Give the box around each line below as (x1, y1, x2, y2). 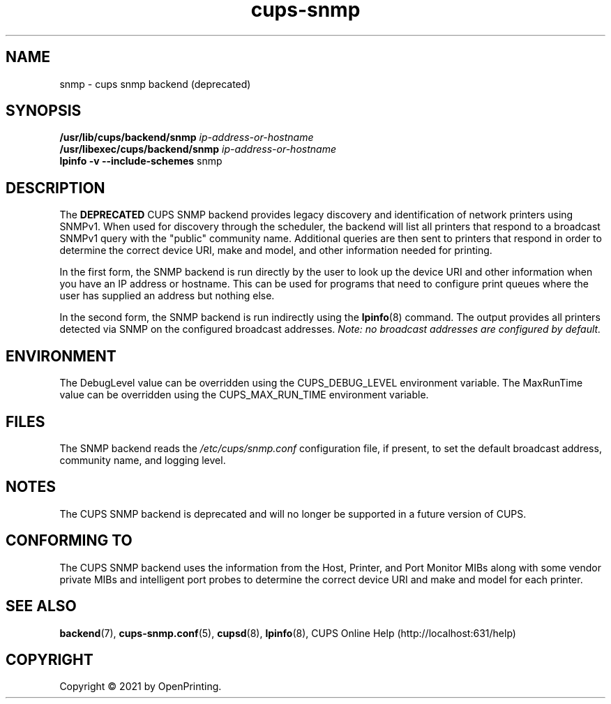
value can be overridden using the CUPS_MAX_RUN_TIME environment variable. (59, 389, 429, 401)
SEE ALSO (6, 597, 77, 615)
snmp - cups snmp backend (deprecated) (59, 77, 251, 90)
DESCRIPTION (6, 179, 105, 197)
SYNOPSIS (6, 102, 82, 120)
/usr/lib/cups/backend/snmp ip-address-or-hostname (59, 131, 314, 144)
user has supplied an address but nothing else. (59, 290, 275, 302)
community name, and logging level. (59, 454, 226, 466)
